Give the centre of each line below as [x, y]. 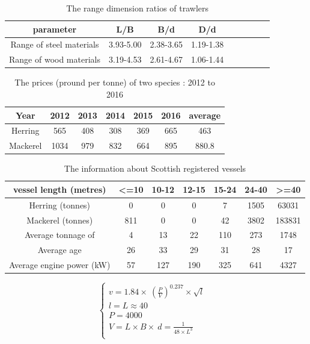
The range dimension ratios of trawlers [138, 8]
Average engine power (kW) [60, 265]
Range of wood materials [55, 59]
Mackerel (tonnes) [60, 220]
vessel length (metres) [59, 189]
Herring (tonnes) [60, 205]
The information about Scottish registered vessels [155, 168]
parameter [55, 29]
